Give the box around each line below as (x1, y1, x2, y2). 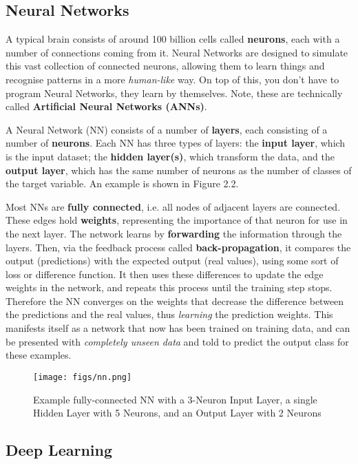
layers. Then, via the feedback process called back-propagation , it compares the (6, 240, 351, 254)
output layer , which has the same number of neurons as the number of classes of (6, 162, 352, 177)
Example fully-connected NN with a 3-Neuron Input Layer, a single (33, 392, 317, 406)
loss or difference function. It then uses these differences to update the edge (6, 266, 324, 281)
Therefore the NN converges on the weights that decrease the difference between (6, 293, 344, 308)
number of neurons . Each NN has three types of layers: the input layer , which (6, 136, 346, 150)
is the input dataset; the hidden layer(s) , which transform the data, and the (6, 149, 335, 163)
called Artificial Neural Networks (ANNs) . (6, 99, 207, 114)
